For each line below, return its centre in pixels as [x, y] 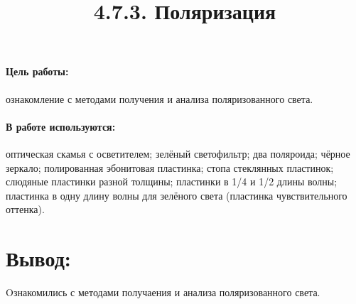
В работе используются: [61, 126]
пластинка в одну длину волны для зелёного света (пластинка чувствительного [177, 195]
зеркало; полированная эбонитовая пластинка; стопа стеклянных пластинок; [170, 167]
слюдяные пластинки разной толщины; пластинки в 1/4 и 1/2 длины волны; [172, 181]
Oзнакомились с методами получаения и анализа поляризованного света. [163, 292]
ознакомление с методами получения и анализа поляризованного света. [160, 98]
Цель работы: [37, 71]
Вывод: [38, 258]
